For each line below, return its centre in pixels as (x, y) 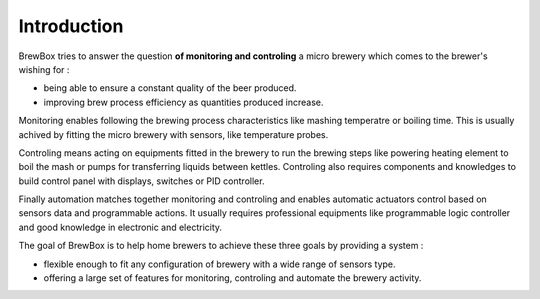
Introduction (71, 26)
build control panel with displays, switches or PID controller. (141, 181)
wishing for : (44, 69)
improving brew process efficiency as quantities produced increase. (183, 102)
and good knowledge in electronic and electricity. (120, 227)
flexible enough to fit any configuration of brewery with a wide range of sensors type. (219, 264)
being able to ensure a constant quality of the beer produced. (170, 88)
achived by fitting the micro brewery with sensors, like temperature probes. (173, 134)
